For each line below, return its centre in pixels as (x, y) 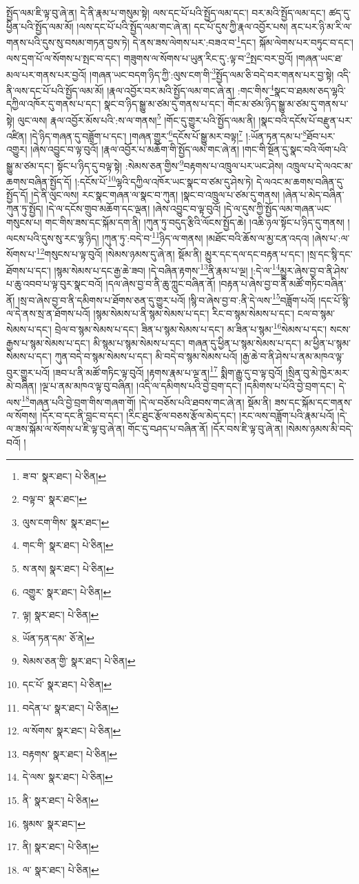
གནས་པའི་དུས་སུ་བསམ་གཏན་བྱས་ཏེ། (68, 42)
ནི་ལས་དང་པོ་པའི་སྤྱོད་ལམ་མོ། (55, 90)
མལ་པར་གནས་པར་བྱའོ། (47, 74)
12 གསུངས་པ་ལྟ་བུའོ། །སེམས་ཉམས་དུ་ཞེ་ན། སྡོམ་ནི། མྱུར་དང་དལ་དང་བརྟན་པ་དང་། (170, 253)
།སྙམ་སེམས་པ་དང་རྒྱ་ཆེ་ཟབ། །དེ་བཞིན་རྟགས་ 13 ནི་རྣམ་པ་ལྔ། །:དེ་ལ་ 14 (167, 269)
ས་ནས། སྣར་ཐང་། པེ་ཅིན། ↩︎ (68, 569)
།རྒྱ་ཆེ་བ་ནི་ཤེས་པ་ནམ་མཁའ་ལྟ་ (292, 356)
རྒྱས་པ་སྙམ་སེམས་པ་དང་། (48, 342)
